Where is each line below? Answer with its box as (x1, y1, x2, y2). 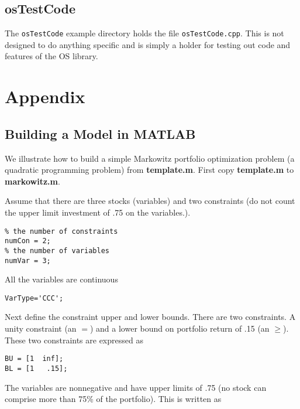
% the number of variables (5, 246, 109, 255)
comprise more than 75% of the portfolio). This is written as (5, 393, 222, 405)
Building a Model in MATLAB (5, 124, 196, 142)
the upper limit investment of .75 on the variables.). (5, 206, 191, 218)
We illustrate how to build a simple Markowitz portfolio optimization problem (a (5, 152, 295, 164)
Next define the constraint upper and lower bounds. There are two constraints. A (5, 311, 296, 323)
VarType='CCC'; (5, 294, 64, 302)
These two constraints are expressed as (5, 333, 143, 346)
